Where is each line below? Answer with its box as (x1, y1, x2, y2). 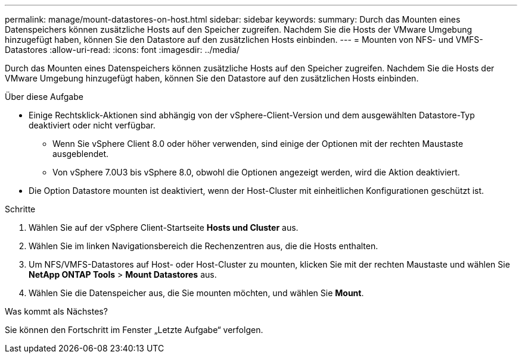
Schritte (5, 204, 36, 214)
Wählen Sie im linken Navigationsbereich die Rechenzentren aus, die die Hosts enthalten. (29, 241, 378, 251)
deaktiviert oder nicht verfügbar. (29, 120, 156, 130)
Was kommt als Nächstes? (5, 306, 108, 316)
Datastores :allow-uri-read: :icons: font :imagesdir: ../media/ (5, 45, 240, 55)
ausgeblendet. (52, 149, 109, 159)
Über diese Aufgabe (5, 92, 83, 102)
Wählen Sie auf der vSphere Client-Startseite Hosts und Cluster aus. (29, 222, 299, 233)
